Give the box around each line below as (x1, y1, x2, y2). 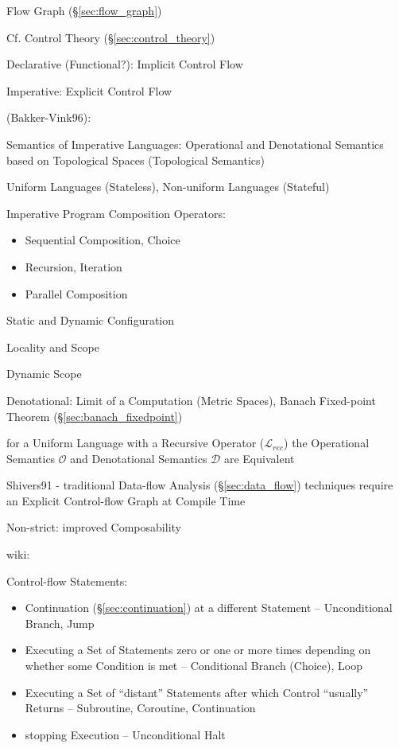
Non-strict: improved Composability (6, 519, 181, 536)
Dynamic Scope (6, 365, 82, 382)
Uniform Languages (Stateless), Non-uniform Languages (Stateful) (6, 178, 330, 195)
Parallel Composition (25, 285, 128, 302)
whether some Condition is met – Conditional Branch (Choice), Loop (25, 657, 362, 674)
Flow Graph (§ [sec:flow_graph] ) (6, 2, 162, 18)
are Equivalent (223, 450, 295, 466)
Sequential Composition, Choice (25, 232, 180, 248)
